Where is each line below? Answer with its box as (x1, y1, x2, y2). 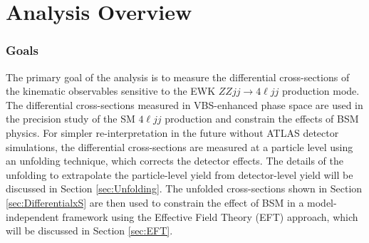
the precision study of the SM (6, 111, 135, 126)
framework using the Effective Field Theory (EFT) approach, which (62, 209, 358, 224)
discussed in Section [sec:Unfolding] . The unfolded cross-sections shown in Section (6, 181, 363, 196)
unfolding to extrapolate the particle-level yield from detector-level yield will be (6, 167, 353, 182)
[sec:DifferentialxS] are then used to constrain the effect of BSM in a (6, 195, 304, 210)
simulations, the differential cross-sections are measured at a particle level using (6, 139, 353, 154)
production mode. (282, 83, 360, 98)
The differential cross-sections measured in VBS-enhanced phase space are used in (6, 97, 363, 112)
